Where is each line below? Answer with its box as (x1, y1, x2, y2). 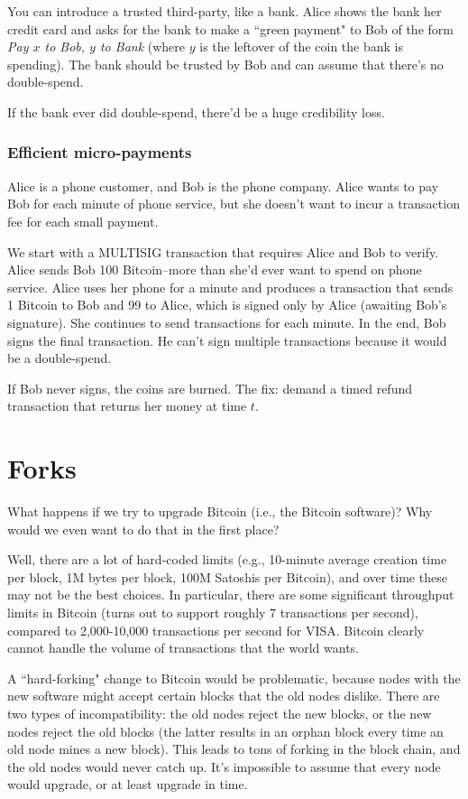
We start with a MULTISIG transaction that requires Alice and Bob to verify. (7, 242, 439, 261)
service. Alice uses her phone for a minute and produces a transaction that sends (7, 277, 454, 296)
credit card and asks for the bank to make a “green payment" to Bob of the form (7, 19, 454, 38)
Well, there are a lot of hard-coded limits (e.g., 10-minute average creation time (7, 550, 447, 569)
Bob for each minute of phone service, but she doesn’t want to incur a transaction (7, 194, 460, 213)
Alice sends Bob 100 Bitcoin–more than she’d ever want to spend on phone (7, 260, 422, 279)
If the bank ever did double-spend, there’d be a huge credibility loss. (7, 102, 385, 121)
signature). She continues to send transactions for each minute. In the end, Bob (7, 312, 446, 331)
